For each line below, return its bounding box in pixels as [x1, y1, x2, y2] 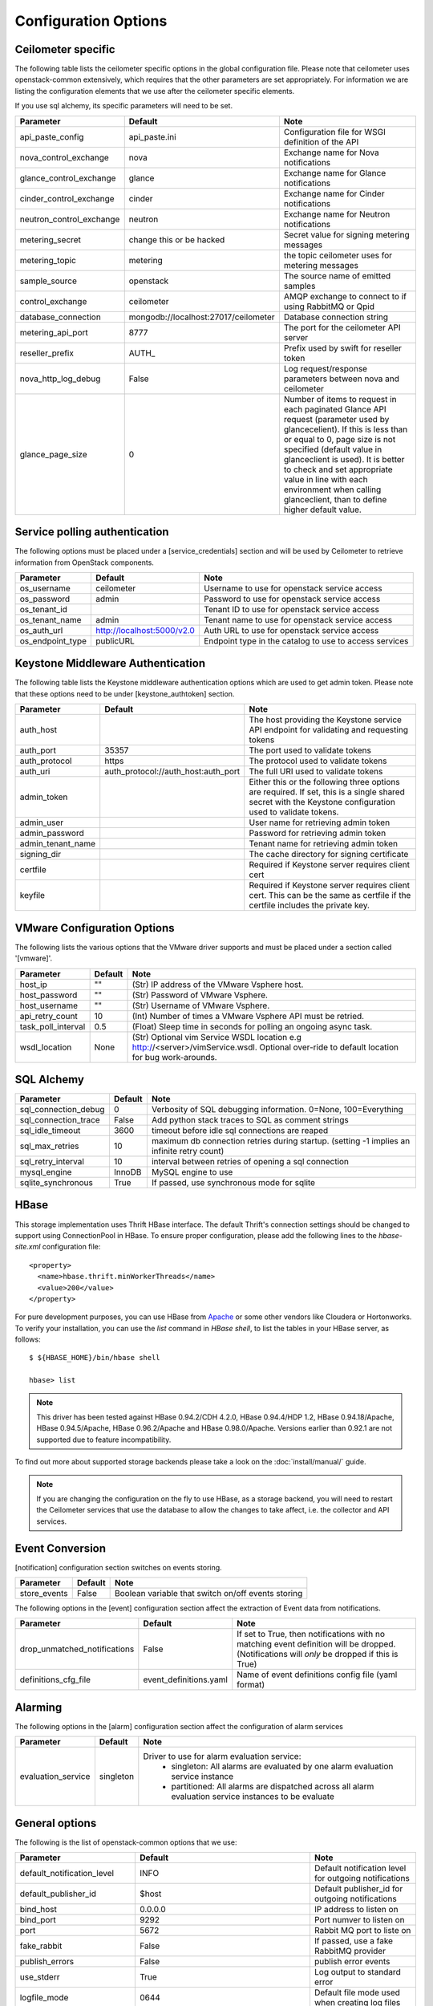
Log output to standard [314, 1967, 401, 1978]
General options [14, 1816, 97, 1829]
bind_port [19, 1915, 56, 1926]
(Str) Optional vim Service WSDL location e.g [132, 1031, 302, 1042]
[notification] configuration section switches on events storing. [14, 1562, 222, 1572]
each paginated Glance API [283, 404, 386, 415]
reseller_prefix [19, 347, 74, 359]
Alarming [14, 1700, 63, 1714]
